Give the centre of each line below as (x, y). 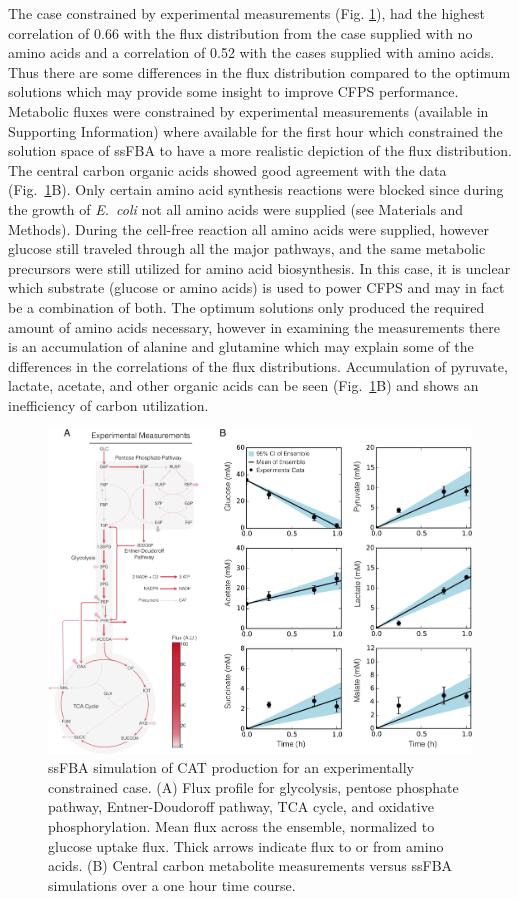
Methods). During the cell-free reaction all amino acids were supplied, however (248, 228)
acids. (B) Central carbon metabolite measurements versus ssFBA (250, 865)
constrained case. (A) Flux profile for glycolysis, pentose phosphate (253, 786)
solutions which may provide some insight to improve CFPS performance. (233, 91)
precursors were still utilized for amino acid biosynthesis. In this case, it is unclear (259, 267)
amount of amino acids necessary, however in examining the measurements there (254, 326)
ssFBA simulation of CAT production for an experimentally (231, 767)
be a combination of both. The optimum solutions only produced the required (246, 306)
